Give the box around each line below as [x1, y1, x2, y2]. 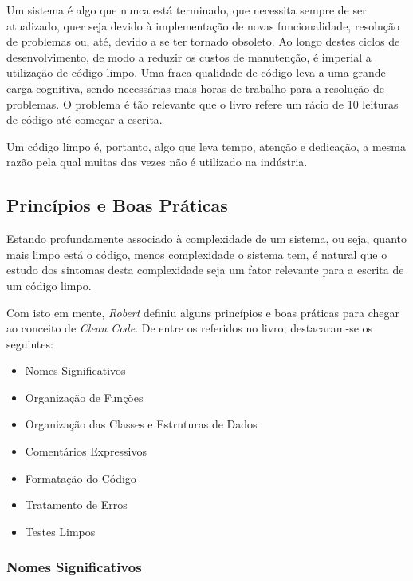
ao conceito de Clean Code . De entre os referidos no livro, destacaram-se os [6, 320, 373, 336]
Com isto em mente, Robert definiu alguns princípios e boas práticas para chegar [6, 304, 399, 320]
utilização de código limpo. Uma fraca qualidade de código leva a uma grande [6, 64, 386, 81]
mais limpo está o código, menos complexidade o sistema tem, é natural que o [6, 245, 387, 262]
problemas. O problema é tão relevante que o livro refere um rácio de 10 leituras [6, 95, 399, 112]
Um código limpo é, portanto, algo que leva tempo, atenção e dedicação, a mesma [6, 137, 406, 154]
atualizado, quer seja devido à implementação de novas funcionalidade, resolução [6, 17, 400, 34]
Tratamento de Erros [25, 496, 128, 513]
